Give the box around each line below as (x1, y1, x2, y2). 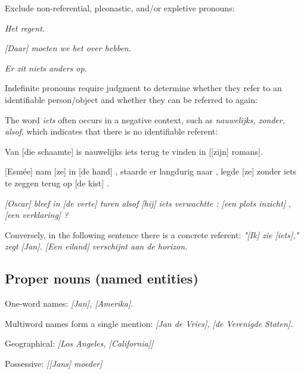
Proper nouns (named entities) (5, 269, 198, 288)
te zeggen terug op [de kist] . (5, 176, 109, 189)
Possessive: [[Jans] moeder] (5, 357, 103, 369)
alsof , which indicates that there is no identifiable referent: (5, 125, 218, 138)
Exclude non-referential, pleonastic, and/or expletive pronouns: (5, 2, 235, 14)
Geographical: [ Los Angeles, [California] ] (5, 337, 154, 350)
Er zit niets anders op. (5, 61, 87, 74)
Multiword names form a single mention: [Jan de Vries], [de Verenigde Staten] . (5, 317, 293, 329)
